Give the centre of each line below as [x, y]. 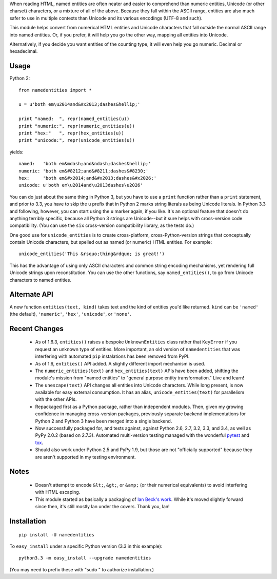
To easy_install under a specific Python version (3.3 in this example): [86, 546]
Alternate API [31, 294]
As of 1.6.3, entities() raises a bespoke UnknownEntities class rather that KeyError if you [136, 342]
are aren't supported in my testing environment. [85, 457]
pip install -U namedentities [57, 535]
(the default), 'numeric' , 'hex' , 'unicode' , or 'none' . [71, 314]
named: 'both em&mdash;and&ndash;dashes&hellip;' [85, 164]
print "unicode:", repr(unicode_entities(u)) [77, 140]
